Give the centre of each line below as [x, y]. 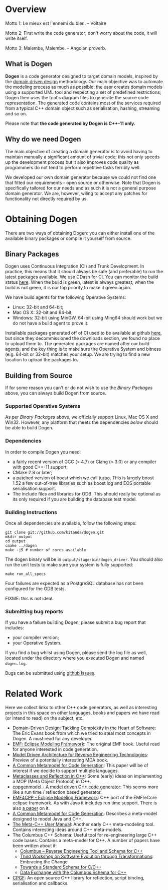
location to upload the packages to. [42, 360]
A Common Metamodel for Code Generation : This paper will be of [80, 766]
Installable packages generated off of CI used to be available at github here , [83, 333]
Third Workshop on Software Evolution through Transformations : [87, 856]
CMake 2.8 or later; [32, 472]
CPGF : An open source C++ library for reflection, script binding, [78, 878]
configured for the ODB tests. [36, 589]
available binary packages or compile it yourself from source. [68, 238]
